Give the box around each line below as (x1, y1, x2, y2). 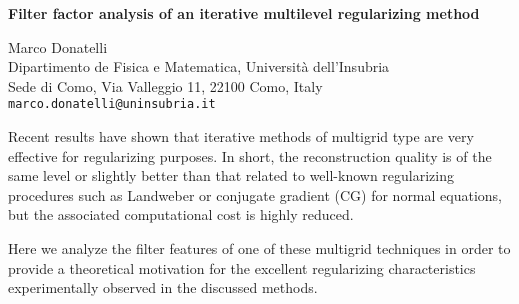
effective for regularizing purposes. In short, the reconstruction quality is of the (8, 145, 492, 166)
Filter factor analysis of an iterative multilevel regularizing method (8, 3, 480, 23)
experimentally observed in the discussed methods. (8, 277, 318, 298)
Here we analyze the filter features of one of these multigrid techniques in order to (8, 238, 511, 258)
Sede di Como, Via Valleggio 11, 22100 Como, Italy (8, 75, 323, 96)
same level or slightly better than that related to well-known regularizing (8, 165, 455, 186)
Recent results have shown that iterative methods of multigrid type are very (8, 126, 474, 147)
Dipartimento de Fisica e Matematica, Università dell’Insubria (8, 56, 390, 77)
